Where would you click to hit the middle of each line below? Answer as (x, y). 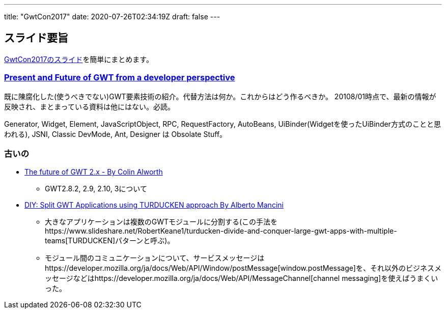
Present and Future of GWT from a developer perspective (120, 78)
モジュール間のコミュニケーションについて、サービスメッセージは (155, 258)
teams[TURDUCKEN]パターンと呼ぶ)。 (110, 241)
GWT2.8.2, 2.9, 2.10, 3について (96, 189)
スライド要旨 (36, 38)
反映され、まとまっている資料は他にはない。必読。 (89, 106)
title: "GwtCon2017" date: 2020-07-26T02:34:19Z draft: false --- (112, 17)
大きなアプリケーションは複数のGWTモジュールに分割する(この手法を (161, 222)
